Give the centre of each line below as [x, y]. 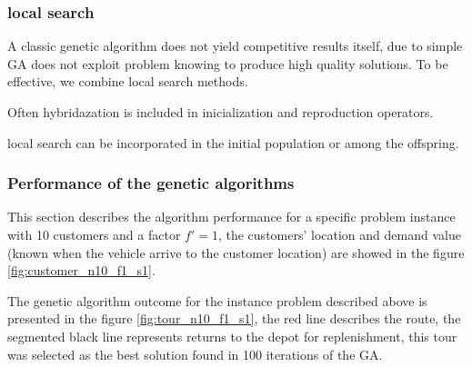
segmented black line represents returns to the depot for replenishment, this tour [232, 336]
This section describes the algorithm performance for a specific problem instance [231, 217]
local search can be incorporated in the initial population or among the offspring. [233, 142]
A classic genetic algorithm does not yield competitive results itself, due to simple [235, 46]
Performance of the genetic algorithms [151, 183]
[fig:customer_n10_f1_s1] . [81, 270]
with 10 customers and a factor [94, 234]
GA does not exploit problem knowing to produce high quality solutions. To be [228, 63]
